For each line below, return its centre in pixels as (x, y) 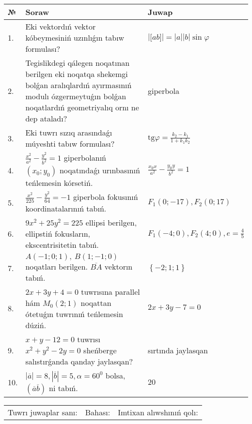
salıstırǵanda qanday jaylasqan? (79, 361)
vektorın (118, 266)
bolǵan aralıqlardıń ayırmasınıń (79, 85)
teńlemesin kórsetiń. (59, 183)
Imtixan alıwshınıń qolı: (158, 412)
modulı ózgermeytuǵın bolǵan (76, 96)
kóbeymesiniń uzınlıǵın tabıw (75, 38)
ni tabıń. (63, 388)
